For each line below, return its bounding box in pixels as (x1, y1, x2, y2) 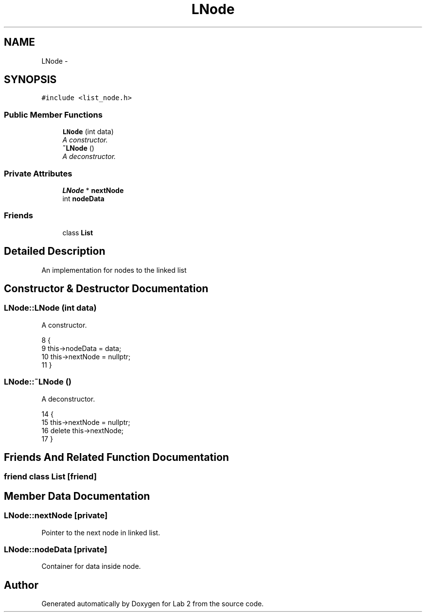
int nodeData (62, 194, 105, 203)
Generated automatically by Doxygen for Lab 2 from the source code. (41, 599, 264, 608)
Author (4, 579, 38, 591)
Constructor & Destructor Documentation (4, 282, 209, 295)
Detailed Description (4, 245, 106, 258)
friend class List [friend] (4, 472, 97, 482)
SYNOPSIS (4, 73, 57, 86)
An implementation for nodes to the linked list (41, 265, 187, 274)
